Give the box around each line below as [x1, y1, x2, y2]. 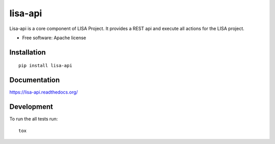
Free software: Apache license [22, 35, 87, 41]
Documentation [9, 76, 60, 84]
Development [9, 102, 53, 111]
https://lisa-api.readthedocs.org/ [9, 89, 78, 95]
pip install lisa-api [18, 63, 72, 69]
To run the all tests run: [9, 116, 58, 122]
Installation [9, 48, 46, 56]
